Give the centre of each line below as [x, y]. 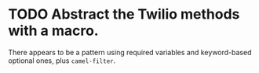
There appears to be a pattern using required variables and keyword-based [130, 52]
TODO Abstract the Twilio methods [124, 14]
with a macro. [54, 31]
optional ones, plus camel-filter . [62, 61]
